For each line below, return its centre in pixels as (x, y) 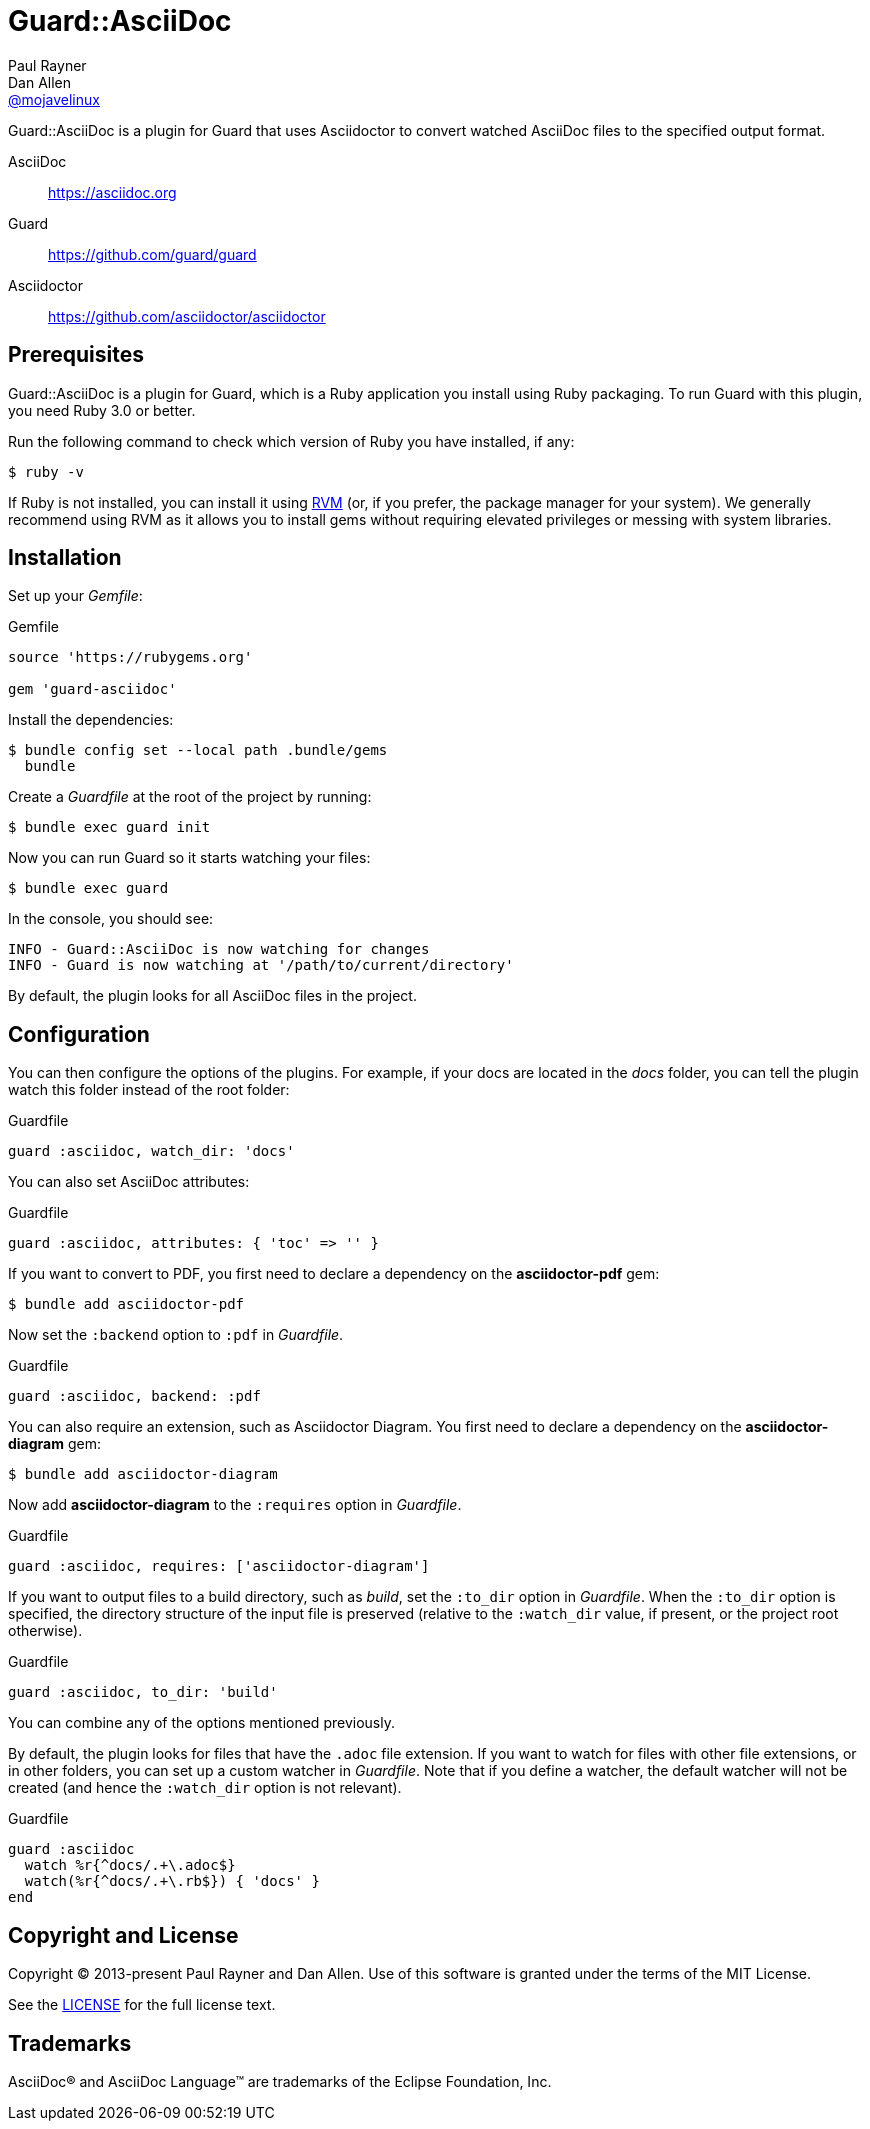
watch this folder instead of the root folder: (149, 1090)
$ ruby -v (46, 471)
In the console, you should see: (111, 919)
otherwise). (45, 1631)
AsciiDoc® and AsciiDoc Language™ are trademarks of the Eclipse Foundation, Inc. (280, 2081)
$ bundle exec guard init (109, 827)
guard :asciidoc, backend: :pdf (134, 1396)
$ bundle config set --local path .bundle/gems (198, 750)
